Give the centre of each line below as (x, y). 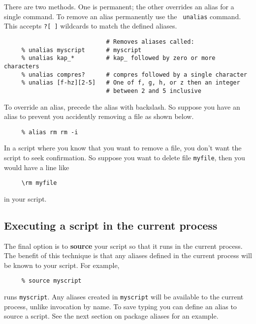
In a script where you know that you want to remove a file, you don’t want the (123, 148)
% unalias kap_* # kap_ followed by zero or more (118, 58)
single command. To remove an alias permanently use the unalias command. (123, 16)
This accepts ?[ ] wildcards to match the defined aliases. (91, 26)
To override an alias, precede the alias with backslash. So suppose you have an (122, 106)
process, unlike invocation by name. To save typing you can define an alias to (120, 306)
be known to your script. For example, (62, 265)
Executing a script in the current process (111, 225)
